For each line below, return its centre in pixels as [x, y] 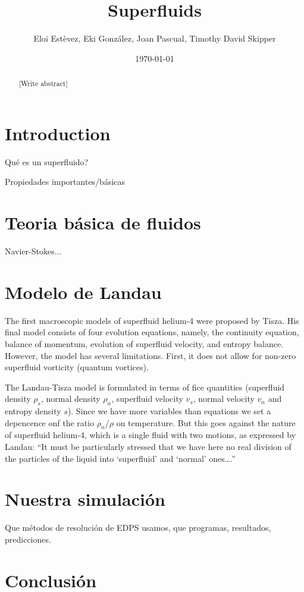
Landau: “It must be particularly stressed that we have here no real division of [148, 447]
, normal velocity [224, 399]
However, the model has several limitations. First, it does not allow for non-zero [151, 355]
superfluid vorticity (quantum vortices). [77, 367]
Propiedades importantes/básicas [65, 182]
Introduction [58, 133]
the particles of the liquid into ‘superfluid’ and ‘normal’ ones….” [120, 458]
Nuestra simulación [85, 499]
